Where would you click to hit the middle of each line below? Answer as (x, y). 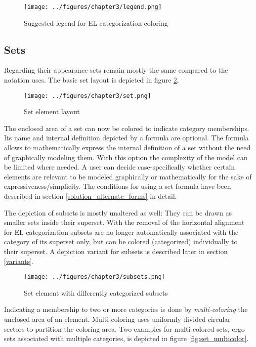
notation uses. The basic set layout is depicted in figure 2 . (91, 80)
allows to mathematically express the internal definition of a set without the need (127, 148)
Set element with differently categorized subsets (96, 292)
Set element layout (52, 111)
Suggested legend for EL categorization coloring (96, 22)
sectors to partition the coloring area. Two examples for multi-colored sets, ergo (125, 328)
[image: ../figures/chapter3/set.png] (87, 96)
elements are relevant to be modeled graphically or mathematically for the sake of (128, 176)
